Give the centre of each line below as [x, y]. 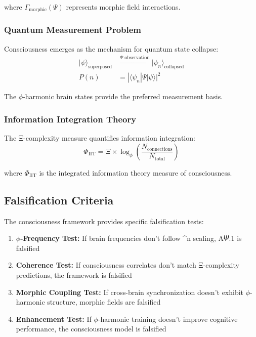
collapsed [174, 67]
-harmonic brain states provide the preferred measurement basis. [123, 96]
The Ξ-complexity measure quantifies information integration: [100, 138]
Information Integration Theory [70, 119]
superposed [100, 67]
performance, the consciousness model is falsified [91, 329]
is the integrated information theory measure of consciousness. [136, 172]
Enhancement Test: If [54, 319]
